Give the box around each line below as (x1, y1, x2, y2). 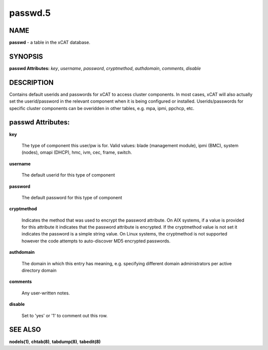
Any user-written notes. (21, 290, 70, 296)
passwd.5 (9, 7, 51, 18)
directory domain (21, 268, 57, 274)
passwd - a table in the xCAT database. (9, 40, 90, 46)
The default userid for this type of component (21, 172, 115, 178)
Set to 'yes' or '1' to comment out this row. (21, 312, 108, 318)
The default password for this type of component (21, 194, 123, 200)
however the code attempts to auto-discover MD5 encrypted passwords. (21, 238, 171, 244)
